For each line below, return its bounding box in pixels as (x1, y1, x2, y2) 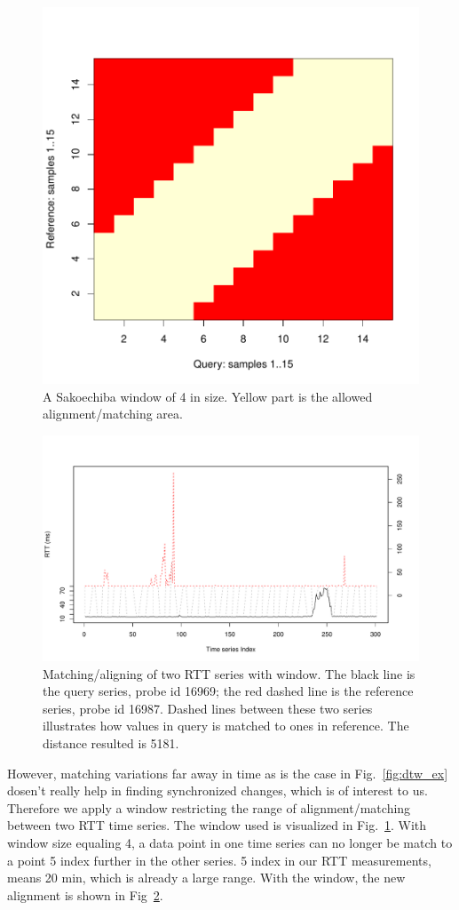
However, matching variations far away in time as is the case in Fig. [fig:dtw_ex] (7, 763, 448, 782)
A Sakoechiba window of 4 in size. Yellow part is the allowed (43, 387, 373, 405)
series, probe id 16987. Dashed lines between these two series (43, 698, 373, 717)
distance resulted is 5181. (43, 733, 179, 752)
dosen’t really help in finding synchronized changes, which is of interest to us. (7, 781, 428, 800)
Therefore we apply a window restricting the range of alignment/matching (7, 798, 411, 817)
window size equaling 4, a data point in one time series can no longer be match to (7, 833, 453, 851)
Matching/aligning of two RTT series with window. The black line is (43, 664, 415, 682)
